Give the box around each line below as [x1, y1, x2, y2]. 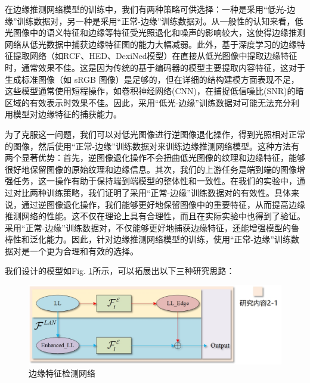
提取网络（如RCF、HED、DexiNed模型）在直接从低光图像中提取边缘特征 [13, 49, 297, 62]
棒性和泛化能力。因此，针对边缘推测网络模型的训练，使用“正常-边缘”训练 [5, 233, 291, 245]
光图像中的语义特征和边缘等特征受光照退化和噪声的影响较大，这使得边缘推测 [5, 26, 305, 39]
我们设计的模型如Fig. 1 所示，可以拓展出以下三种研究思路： [5, 264, 235, 277]
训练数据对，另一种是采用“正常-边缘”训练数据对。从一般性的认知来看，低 [17, 14, 303, 27]
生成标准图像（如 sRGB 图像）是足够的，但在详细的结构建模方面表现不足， [5, 73, 299, 85]
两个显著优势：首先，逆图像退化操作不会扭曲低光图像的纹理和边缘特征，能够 [5, 151, 305, 164]
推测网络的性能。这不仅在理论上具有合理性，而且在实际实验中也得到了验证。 [5, 210, 305, 222]
